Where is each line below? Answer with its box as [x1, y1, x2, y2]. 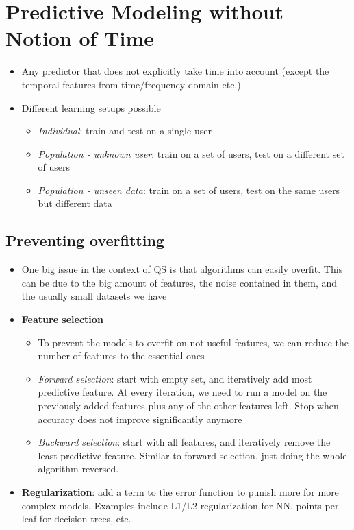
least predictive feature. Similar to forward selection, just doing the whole [38, 448, 347, 462]
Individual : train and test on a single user [38, 123, 212, 138]
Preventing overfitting [5, 230, 164, 251]
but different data [38, 196, 112, 210]
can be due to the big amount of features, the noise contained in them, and [21, 275, 338, 289]
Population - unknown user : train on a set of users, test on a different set [38, 146, 344, 160]
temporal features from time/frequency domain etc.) [21, 77, 241, 91]
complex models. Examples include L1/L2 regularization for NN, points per [21, 498, 339, 512]
